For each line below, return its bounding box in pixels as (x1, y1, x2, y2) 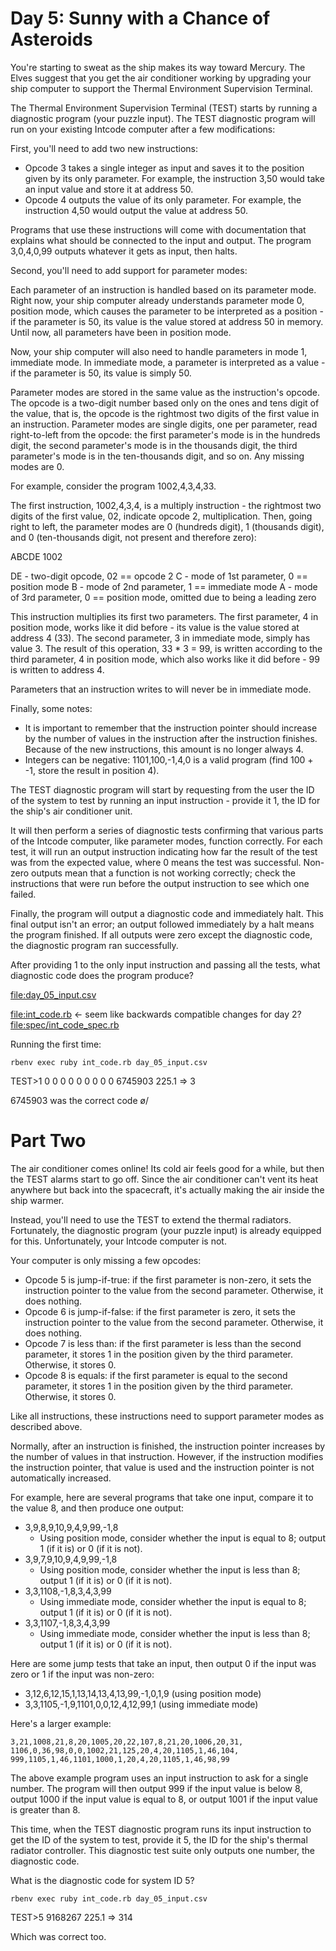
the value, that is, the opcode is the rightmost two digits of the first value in (10, 407, 320, 419)
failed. (10, 888, 37, 900)
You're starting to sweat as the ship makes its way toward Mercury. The (10, 61, 306, 73)
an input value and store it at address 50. (24, 183, 194, 195)
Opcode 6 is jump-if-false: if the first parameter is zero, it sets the (24, 1305, 296, 1317)
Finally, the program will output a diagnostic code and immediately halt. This (10, 907, 324, 919)
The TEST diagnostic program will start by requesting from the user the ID (10, 783, 315, 796)
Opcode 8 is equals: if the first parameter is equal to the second (24, 1369, 288, 1381)
